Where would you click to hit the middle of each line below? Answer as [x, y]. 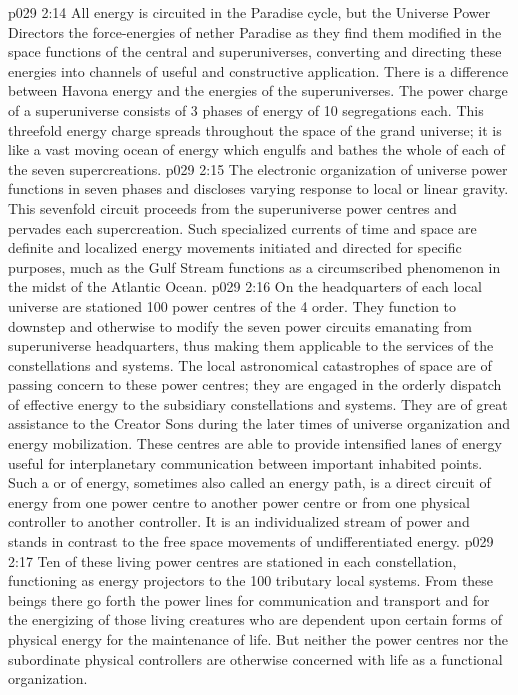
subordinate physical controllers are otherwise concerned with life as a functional [255, 658]
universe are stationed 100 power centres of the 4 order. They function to [232, 305]
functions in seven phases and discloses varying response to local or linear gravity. [258, 188]
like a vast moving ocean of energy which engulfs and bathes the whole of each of [256, 149]
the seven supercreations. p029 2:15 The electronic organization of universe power [258, 168]
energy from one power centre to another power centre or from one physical [239, 501]
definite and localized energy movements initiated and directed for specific [235, 247]
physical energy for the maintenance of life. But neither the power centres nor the [258, 639]
